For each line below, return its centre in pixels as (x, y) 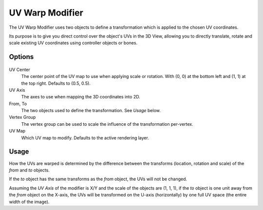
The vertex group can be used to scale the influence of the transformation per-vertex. (107, 124)
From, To (18, 104)
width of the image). (29, 202)
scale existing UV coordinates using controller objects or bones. (73, 43)
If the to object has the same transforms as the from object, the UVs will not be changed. (98, 179)
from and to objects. (29, 170)
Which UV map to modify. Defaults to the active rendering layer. (85, 138)
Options (21, 57)
